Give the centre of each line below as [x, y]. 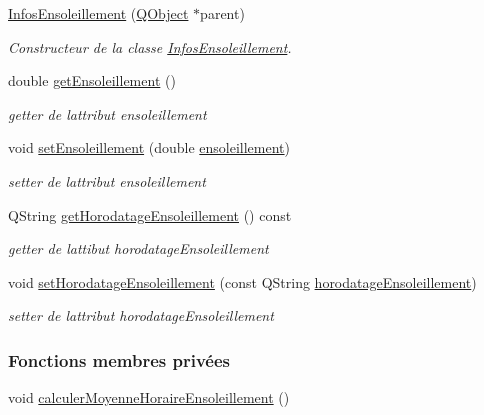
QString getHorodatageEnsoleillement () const [150, 214]
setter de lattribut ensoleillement [107, 180]
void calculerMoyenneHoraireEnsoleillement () [149, 397]
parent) [222, 13]
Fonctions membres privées [119, 359]
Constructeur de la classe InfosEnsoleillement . [150, 46]
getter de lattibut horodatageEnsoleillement [138, 248]
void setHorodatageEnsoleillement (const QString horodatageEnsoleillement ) [242, 281]
